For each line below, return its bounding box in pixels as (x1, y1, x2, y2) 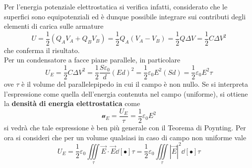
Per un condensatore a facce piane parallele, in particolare (4, 55, 181, 65)
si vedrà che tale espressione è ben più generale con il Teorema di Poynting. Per (4, 122, 246, 132)
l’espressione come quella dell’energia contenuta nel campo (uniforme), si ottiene (4, 88, 248, 99)
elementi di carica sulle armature (4, 21, 104, 31)
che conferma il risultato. (4, 45, 80, 55)
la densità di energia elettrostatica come (4, 98, 140, 109)
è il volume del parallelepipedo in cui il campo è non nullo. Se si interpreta (21, 79, 249, 89)
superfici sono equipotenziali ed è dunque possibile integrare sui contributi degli (4, 11, 246, 21)
